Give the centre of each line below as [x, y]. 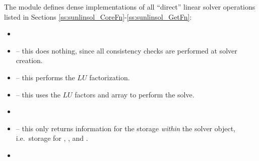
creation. [29, 60]
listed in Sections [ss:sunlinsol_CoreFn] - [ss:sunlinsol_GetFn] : [98, 16]
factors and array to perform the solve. [135, 94]
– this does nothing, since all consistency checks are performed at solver [126, 50]
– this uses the [38, 94]
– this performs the [45, 77]
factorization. [110, 77]
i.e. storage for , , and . [52, 138]
